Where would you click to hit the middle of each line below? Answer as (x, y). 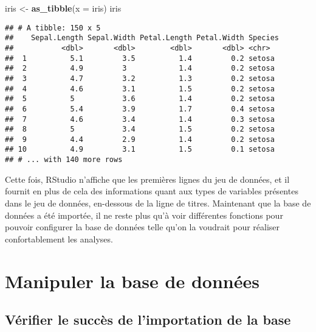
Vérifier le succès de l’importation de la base (148, 320)
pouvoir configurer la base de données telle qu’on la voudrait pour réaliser (143, 227)
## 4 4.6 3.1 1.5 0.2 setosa (140, 89)
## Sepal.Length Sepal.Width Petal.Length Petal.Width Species (142, 38)
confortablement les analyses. (59, 238)
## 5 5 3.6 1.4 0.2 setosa (140, 99)
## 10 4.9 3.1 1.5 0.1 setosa (140, 150)
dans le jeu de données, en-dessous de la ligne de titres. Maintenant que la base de (158, 203)
